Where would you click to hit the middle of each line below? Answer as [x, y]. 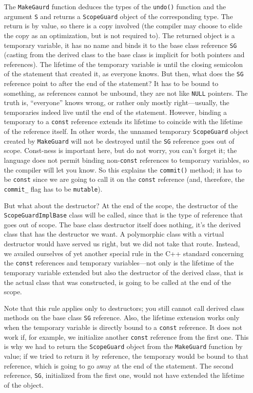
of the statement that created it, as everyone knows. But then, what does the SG [124, 74]
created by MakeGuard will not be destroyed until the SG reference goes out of [119, 141]
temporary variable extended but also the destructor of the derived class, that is [124, 272]
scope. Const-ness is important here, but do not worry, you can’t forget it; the [120, 150]
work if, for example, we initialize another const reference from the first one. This [126, 337]
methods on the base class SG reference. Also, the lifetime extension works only [122, 317]
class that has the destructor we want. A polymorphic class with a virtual [114, 234]
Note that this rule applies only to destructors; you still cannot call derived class [124, 308]
